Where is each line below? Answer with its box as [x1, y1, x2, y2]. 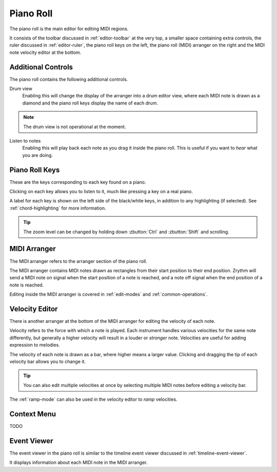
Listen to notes [9, 137, 41, 143]
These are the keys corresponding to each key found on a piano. [9, 179, 146, 185]
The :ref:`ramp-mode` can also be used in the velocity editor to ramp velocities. [9, 396, 177, 402]
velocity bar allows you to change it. [9, 358, 86, 364]
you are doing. [22, 152, 53, 158]
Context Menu [9, 409, 56, 418]
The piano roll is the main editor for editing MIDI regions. [9, 26, 129, 32]
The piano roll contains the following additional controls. [9, 76, 128, 82]
